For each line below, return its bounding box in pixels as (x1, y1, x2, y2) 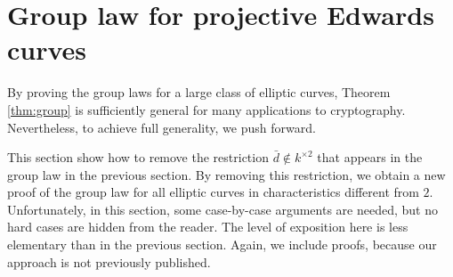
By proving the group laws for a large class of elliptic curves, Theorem (7, 83, 391, 102)
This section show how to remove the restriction (7, 148, 269, 167)
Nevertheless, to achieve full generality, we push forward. (7, 118, 316, 136)
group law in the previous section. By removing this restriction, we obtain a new (7, 165, 446, 183)
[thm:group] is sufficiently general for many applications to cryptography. (7, 100, 406, 118)
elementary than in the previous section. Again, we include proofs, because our (7, 235, 437, 254)
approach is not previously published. (7, 252, 211, 271)
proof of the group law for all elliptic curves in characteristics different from (7, 183, 419, 201)
